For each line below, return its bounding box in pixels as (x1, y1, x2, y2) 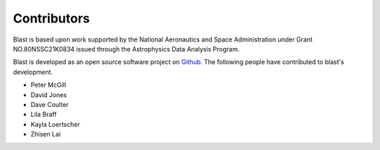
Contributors (13, 11, 91, 26)
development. (13, 68, 53, 76)
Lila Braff (30, 110, 57, 119)
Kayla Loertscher (30, 120, 80, 128)
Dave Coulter (30, 100, 69, 108)
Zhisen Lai (30, 130, 61, 139)
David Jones (30, 90, 67, 99)
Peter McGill (30, 81, 67, 89)
